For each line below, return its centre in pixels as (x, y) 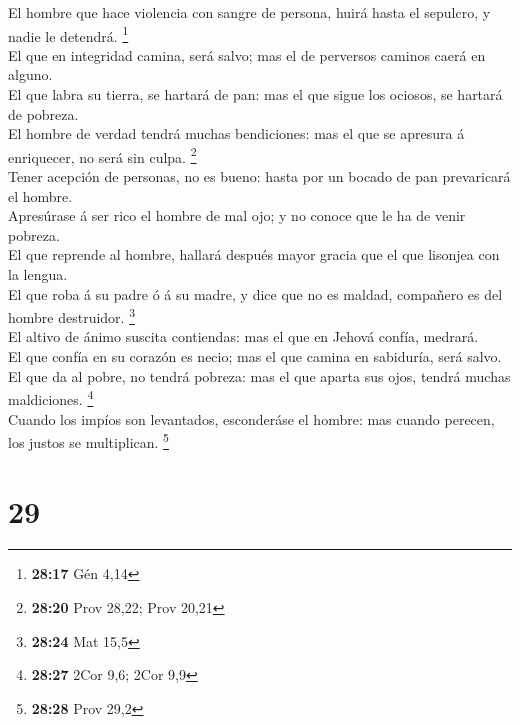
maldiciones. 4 (51, 397)
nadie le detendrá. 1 (68, 34)
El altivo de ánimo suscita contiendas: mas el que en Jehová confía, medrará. (243, 336)
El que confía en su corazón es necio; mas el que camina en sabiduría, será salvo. (255, 356)
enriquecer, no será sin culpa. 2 (102, 155)
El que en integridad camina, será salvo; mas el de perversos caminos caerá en (247, 54)
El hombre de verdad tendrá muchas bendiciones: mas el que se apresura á (236, 133)
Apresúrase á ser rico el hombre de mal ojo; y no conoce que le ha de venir (237, 215)
